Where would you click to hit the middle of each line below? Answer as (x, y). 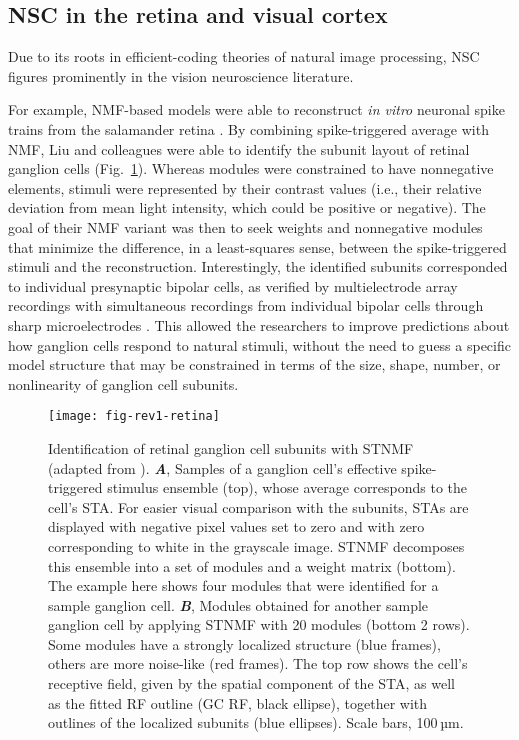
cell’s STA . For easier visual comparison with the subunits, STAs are (258, 506)
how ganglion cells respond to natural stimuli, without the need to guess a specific (259, 344)
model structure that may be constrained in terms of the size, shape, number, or (254, 364)
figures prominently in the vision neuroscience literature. (181, 75)
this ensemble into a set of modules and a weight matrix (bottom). (252, 565)
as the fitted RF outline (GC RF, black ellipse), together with (238, 702)
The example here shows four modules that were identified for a (243, 585)
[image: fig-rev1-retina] (134, 416)
